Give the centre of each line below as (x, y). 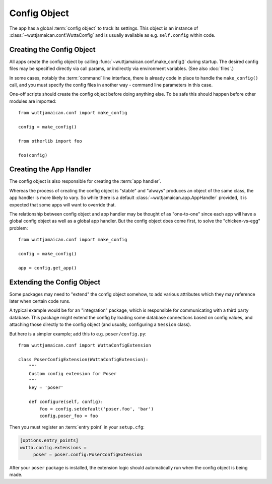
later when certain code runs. (40, 301)
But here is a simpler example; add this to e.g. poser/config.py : (78, 334)
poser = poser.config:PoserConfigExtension (88, 455)
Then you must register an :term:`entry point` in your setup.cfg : (77, 427)
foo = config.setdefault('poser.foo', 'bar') (96, 409)
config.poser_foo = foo (69, 416)
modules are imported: (33, 101)
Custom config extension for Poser (73, 373)
